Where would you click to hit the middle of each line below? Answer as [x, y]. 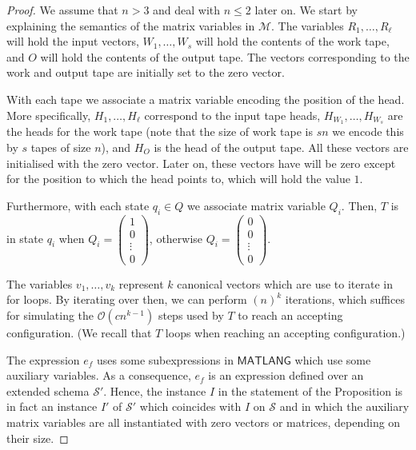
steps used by [191, 315]
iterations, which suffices [345, 299]
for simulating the [50, 315]
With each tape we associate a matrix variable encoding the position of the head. [206, 99]
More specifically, [49, 115]
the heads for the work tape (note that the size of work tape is [160, 131]
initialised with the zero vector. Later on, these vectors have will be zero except [201, 163]
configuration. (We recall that [79, 332]
